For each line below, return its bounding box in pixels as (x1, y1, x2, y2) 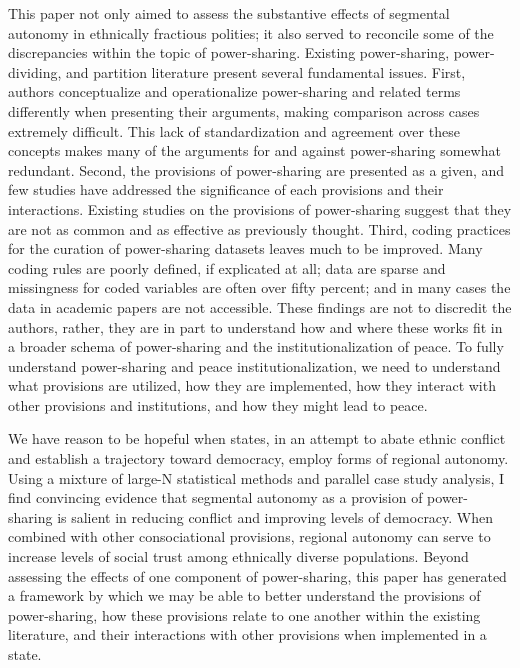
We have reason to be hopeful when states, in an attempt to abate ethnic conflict (8, 428, 506, 449)
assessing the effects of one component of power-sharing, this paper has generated (8, 565, 507, 586)
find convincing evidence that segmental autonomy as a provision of (8, 487, 423, 508)
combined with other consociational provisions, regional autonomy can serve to (8, 526, 491, 547)
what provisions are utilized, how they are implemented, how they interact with (8, 375, 496, 396)
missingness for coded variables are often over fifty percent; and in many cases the (8, 277, 511, 298)
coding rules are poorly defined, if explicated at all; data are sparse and (8, 257, 446, 278)
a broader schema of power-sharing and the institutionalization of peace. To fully (8, 336, 504, 357)
